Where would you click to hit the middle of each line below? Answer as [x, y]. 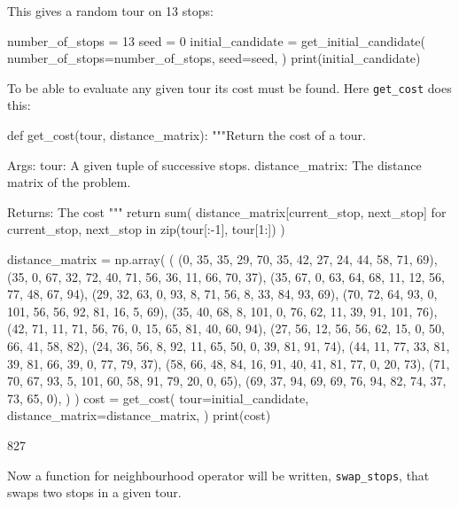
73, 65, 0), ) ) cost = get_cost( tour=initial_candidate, [158, 398]
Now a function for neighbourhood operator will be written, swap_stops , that [218, 475]
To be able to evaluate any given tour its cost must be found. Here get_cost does [229, 87]
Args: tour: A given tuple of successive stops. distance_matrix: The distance [214, 164]
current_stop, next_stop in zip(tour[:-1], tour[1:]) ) [146, 229]
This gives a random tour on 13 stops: [110, 11]
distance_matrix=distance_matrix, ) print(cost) [139, 415]
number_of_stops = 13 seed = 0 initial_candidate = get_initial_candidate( [217, 40]
